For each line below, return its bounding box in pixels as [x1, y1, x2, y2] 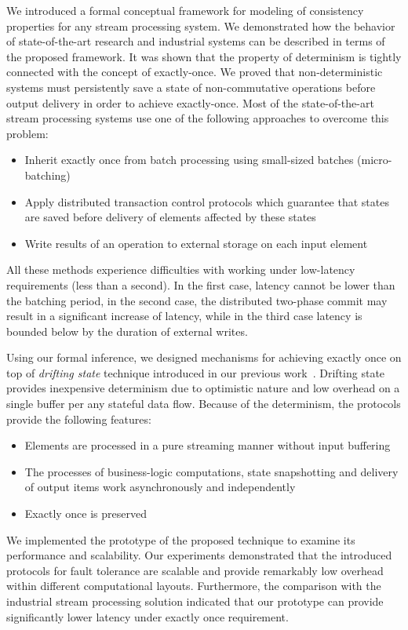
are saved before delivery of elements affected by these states [24, 209, 316, 225]
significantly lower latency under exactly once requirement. [6, 608, 289, 625]
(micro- [357, 151, 392, 168]
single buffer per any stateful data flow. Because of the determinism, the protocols [6, 395, 401, 412]
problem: [6, 125, 49, 141]
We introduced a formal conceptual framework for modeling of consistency [6, 2, 364, 18]
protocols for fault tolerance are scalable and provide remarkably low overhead [6, 562, 384, 578]
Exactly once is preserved [24, 505, 147, 522]
